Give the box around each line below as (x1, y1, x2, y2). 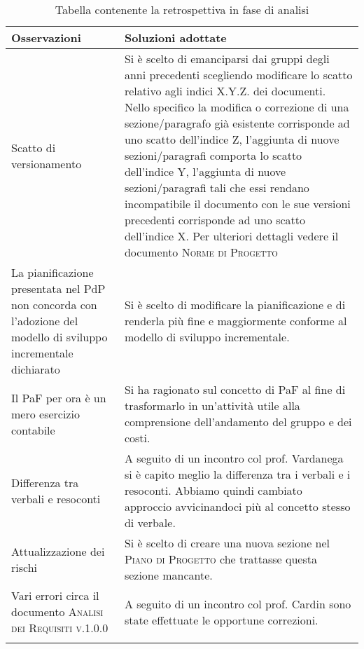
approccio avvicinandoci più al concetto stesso (124, 498, 351, 514)
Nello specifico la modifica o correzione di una (124, 99, 349, 115)
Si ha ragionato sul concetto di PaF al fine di (124, 381, 346, 397)
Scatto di (11, 139, 56, 156)
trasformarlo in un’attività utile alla (124, 397, 300, 414)
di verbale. (124, 514, 176, 531)
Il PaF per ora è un (11, 389, 106, 406)
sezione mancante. (124, 567, 213, 583)
